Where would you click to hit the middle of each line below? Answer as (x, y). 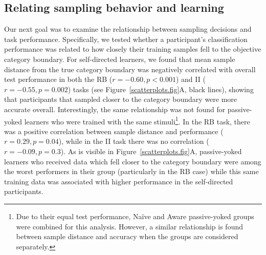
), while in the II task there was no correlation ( (134, 141)
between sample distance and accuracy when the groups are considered (127, 236)
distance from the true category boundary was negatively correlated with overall (130, 69)
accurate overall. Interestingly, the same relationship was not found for (115, 109)
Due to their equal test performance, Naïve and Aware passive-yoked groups (135, 216)
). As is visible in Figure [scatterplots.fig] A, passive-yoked (151, 151)
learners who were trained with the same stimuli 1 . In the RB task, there (137, 120)
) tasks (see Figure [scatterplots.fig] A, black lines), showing (161, 89)
